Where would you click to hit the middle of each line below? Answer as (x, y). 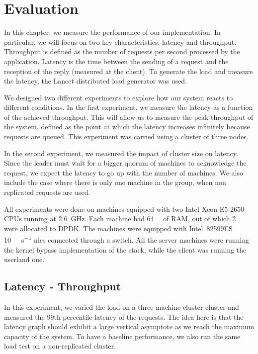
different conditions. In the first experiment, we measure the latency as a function (129, 107)
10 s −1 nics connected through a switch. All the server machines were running (127, 239)
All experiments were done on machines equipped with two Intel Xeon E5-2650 (124, 209)
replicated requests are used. (47, 192)
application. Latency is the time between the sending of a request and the (116, 61)
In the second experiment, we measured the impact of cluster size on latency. (121, 153)
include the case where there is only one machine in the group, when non (115, 182)
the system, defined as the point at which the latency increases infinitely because (127, 127)
